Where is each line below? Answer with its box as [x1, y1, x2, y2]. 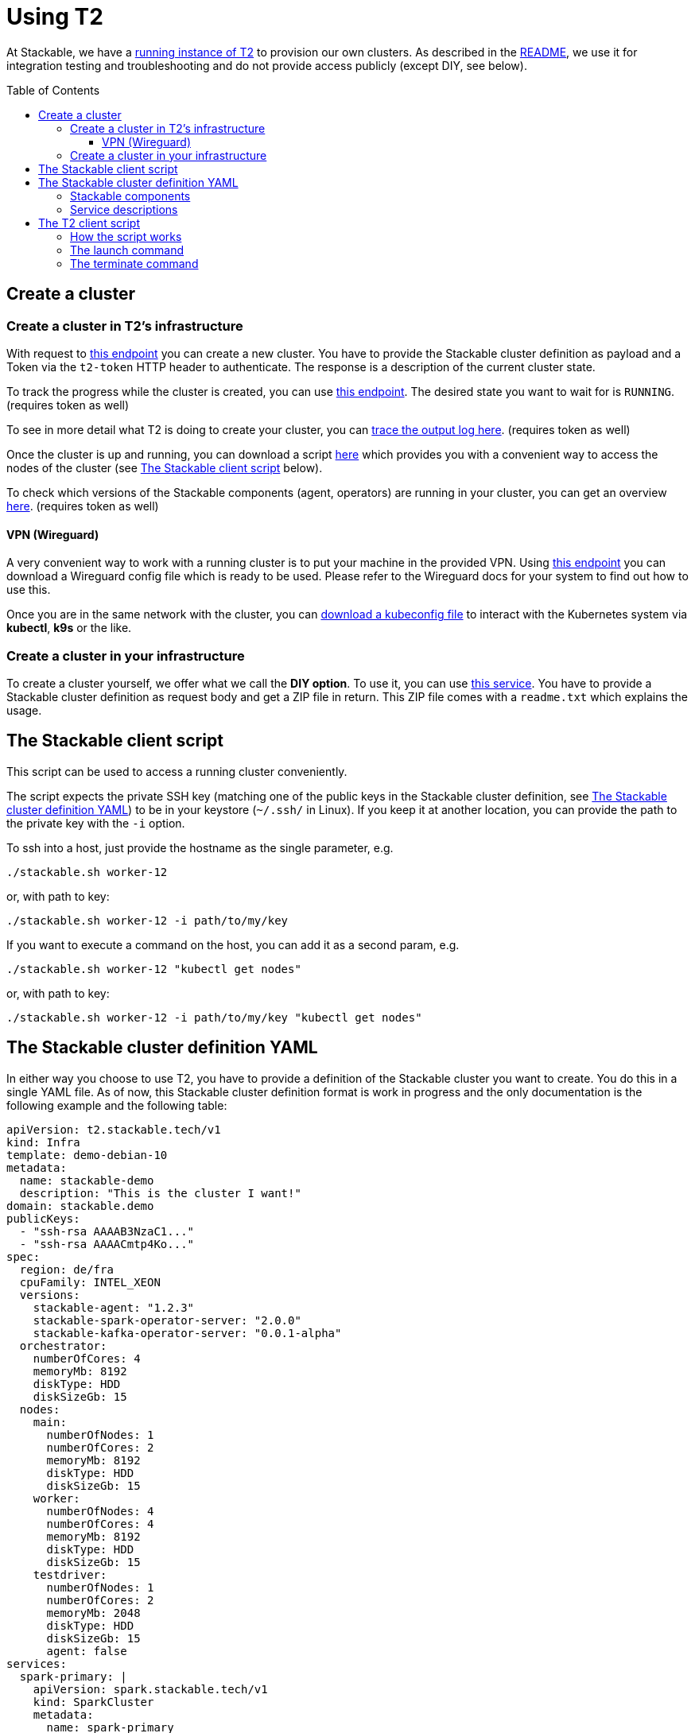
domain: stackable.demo [6, 1199, 154, 1212]
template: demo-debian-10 [6, 1148, 168, 1161]
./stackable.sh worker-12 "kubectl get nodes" [6, 962, 301, 975]
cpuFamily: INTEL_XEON [19, 1275, 161, 1289]
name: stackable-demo [19, 1173, 154, 1187]
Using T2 [6, 3, 103, 30]
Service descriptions [70, 202, 178, 216]
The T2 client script [38, 215, 140, 230]
